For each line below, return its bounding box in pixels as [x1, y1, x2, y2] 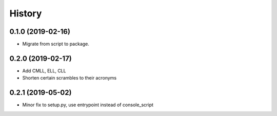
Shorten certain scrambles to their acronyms [22, 75, 117, 81]
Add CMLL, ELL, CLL [22, 67, 66, 74]
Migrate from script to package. [22, 41, 90, 47]
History [9, 8, 42, 19]
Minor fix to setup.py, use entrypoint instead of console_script [22, 102, 154, 108]
